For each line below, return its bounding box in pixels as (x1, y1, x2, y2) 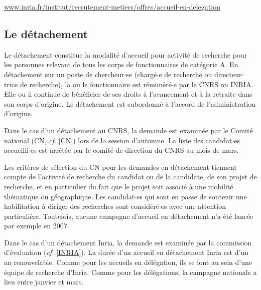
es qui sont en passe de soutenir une (137, 191, 247, 201)
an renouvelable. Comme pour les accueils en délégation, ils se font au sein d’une (4, 257, 252, 267)
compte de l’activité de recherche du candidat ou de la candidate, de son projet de (4, 171, 257, 182)
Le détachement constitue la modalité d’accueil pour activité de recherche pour (4, 49, 247, 60)
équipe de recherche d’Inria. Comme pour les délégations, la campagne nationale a (4, 266, 257, 277)
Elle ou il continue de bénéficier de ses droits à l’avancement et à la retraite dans (4, 89, 252, 99)
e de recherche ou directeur (159, 69, 242, 79)
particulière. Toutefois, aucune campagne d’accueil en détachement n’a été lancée (4, 210, 253, 221)
